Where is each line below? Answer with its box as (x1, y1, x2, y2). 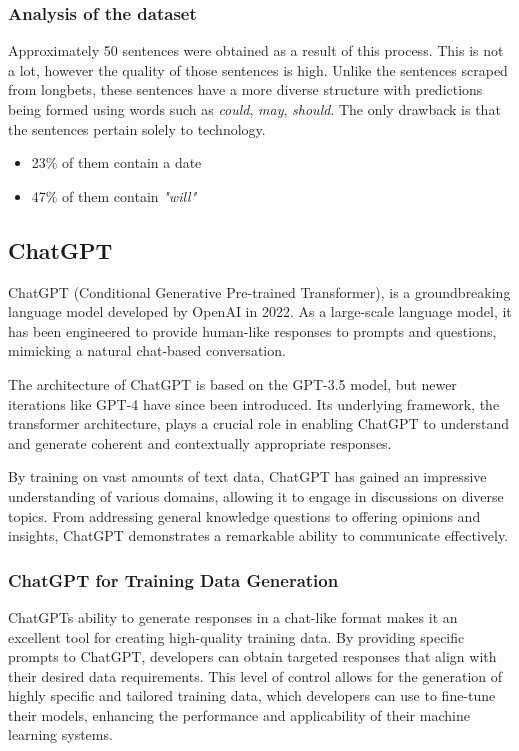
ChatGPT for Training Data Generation (8, 567, 339, 592)
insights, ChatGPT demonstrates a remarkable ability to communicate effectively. (8, 525, 509, 546)
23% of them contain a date (31, 152, 202, 173)
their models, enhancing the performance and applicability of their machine (8, 704, 470, 725)
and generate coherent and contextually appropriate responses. (8, 432, 392, 453)
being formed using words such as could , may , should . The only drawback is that (8, 99, 501, 119)
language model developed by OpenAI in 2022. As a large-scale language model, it (8, 301, 512, 322)
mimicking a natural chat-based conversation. (8, 340, 286, 361)
